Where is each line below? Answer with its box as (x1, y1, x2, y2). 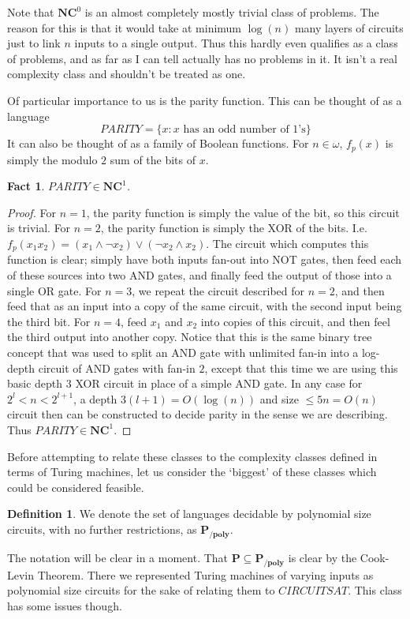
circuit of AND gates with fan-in (38, 359, 196, 376)
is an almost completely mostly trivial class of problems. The (84, 4, 379, 20)
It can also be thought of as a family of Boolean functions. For (7, 135, 309, 152)
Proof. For (7, 204, 57, 220)
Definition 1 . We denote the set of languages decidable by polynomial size (7, 505, 371, 522)
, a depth (73, 390, 117, 407)
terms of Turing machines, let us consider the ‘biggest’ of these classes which (7, 463, 377, 480)
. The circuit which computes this (206, 234, 369, 251)
